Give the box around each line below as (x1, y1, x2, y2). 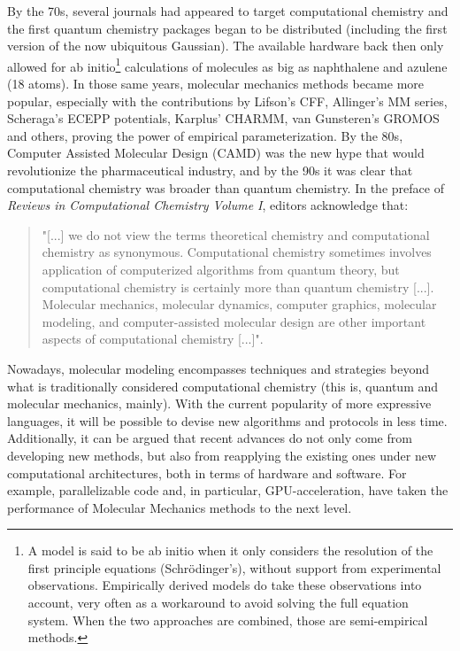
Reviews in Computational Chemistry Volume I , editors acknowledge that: (7, 196, 409, 214)
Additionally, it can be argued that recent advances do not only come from (7, 429, 412, 447)
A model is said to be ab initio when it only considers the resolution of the (27, 541, 433, 560)
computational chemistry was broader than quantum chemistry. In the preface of (7, 178, 444, 197)
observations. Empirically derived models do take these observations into (27, 576, 422, 594)
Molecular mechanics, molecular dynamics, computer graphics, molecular (42, 295, 437, 314)
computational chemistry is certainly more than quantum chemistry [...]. (42, 277, 434, 296)
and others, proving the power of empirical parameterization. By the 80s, (7, 126, 403, 144)
